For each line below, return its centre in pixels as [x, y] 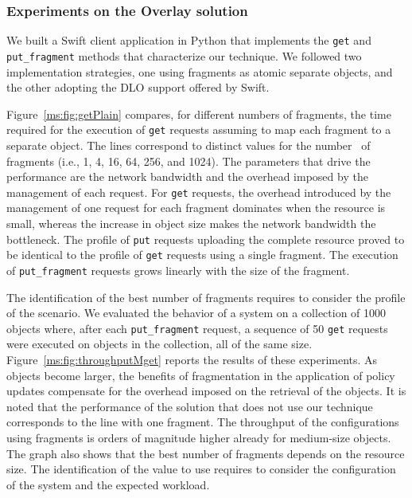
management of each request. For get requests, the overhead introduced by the [199, 192]
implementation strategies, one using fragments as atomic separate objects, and [200, 71]
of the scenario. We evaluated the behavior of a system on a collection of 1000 [196, 313]
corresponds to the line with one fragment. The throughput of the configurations [203, 422]
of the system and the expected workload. [108, 484]
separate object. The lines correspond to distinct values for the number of [189, 145]
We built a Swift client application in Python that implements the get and [189, 40]
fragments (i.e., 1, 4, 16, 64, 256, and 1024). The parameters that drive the [189, 161]
